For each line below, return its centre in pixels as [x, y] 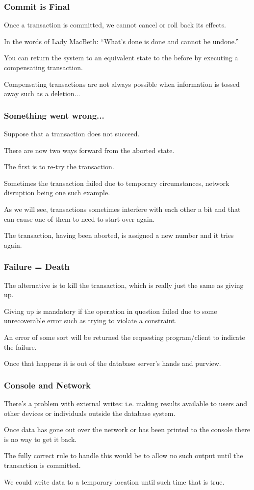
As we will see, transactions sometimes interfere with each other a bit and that [122, 209]
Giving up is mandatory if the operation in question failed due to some [111, 311]
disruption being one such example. [57, 193]
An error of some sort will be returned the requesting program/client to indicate [125, 337]
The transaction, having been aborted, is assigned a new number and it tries [119, 235]
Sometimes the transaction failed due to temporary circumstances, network [117, 183]
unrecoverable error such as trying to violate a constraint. [90, 321]
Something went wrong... [54, 115]
